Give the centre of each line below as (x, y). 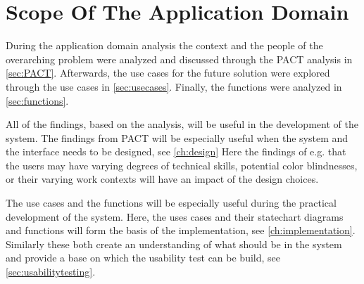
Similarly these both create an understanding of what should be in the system (174, 244)
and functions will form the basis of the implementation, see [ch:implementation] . (181, 230)
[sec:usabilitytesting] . (51, 272)
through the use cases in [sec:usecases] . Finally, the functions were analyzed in (174, 86)
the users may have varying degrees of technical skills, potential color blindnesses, (182, 165)
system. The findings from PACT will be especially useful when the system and (177, 137)
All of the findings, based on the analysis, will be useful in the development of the (182, 124)
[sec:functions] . (37, 100)
